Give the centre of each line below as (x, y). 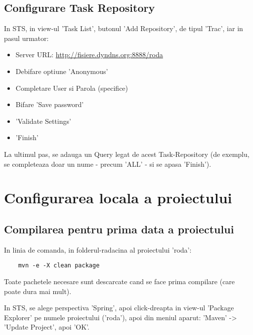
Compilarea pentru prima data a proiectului (119, 229)
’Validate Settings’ (43, 121)
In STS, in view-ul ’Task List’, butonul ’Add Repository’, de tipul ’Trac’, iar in (124, 28)
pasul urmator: (26, 38)
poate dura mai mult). (38, 291)
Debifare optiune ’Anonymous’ (62, 71)
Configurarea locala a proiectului (118, 198)
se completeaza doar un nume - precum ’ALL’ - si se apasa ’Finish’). (108, 164)
